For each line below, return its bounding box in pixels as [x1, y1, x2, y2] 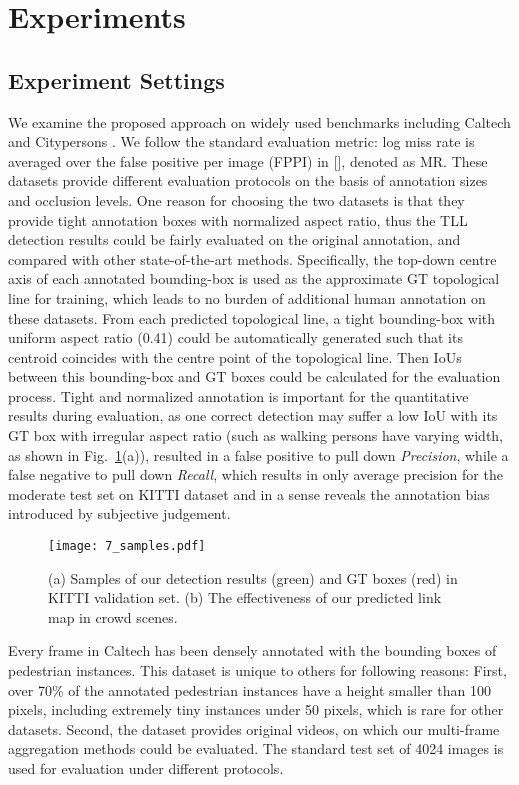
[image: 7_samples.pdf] [48, 539, 206, 554]
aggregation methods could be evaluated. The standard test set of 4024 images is [8, 738, 504, 759]
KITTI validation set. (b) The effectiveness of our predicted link [48, 587, 442, 608]
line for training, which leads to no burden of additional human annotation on [8, 287, 486, 308]
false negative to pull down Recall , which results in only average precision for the [8, 464, 503, 485]
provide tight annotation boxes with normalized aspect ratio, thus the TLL [8, 209, 468, 230]
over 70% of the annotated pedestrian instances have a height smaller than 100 [8, 679, 492, 700]
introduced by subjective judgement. [8, 503, 231, 524]
